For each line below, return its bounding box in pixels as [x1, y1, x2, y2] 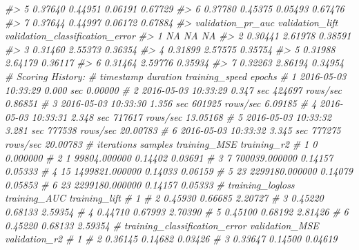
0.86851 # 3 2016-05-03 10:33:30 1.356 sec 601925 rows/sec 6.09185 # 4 [5, 96, 317, 110]
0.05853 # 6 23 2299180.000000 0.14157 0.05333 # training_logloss [5, 177, 295, 191]
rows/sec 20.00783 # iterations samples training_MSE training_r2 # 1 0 [5, 136, 318, 151]
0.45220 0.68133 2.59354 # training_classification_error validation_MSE [5, 218, 319, 232]
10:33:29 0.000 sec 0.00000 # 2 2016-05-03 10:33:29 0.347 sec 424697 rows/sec [5, 82, 342, 97]
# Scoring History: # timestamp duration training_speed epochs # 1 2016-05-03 [5, 68, 347, 83]
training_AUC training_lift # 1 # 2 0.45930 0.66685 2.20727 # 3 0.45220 [5, 191, 324, 205]
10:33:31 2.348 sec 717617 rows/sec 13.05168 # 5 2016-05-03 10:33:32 [31, 109, 331, 124]
